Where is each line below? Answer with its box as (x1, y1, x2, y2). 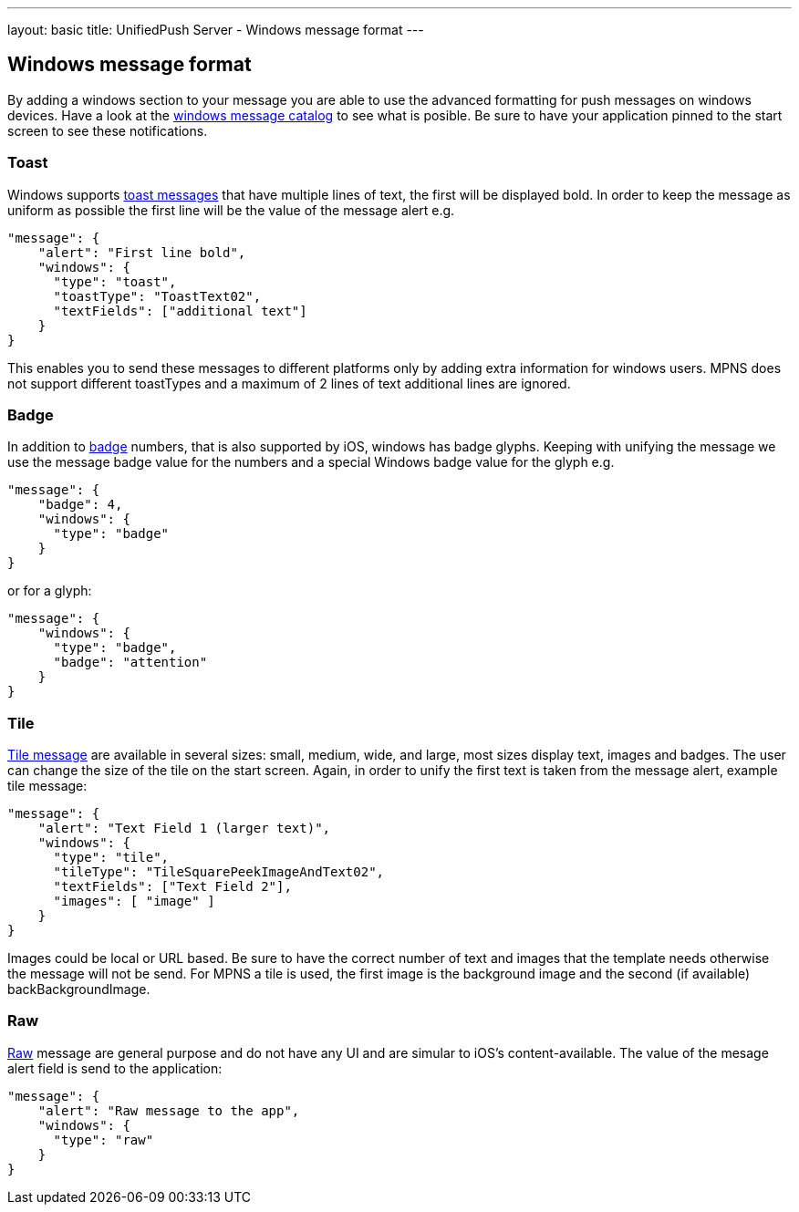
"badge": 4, (37, 497, 123, 513)
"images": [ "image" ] (53, 894, 215, 909)
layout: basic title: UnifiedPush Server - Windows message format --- (7, 22, 424, 37)
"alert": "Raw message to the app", (37, 1103, 300, 1118)
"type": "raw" (53, 1132, 154, 1147)
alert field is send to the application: (7, 1060, 223, 1076)
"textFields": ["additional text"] (53, 303, 307, 318)
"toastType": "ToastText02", (53, 288, 262, 304)
